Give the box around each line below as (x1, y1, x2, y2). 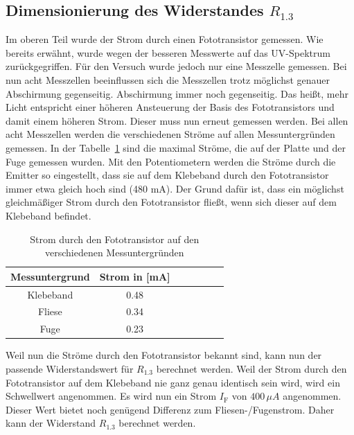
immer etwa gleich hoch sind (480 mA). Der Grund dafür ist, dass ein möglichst (6, 181, 344, 195)
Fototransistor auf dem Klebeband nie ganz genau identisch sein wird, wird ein (6, 375, 340, 389)
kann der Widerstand (6, 416, 96, 430)
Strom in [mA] (99, 269, 170, 283)
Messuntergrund (10, 269, 90, 283)
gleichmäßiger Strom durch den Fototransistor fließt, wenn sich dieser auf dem (6, 195, 337, 209)
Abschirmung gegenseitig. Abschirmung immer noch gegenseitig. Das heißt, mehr (6, 86, 348, 100)
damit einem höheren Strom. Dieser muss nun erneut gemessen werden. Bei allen (6, 113, 348, 127)
